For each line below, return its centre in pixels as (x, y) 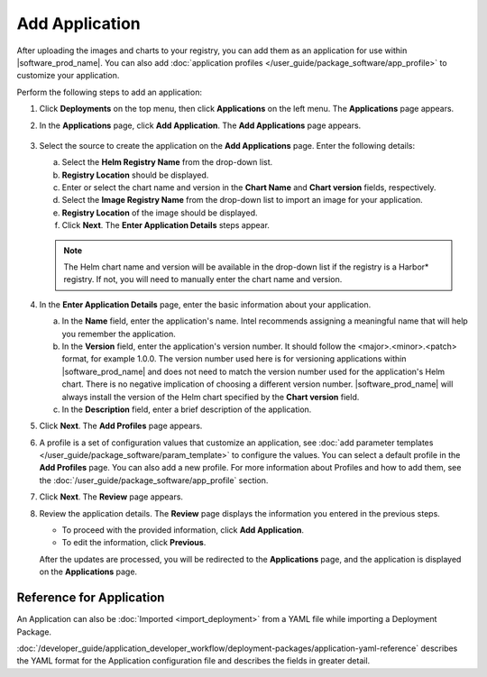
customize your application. (68, 76)
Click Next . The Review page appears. (111, 497)
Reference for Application (91, 598)
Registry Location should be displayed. (135, 175)
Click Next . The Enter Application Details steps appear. (166, 225)
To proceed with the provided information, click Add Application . (183, 530)
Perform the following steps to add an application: (110, 92)
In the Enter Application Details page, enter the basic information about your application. (205, 304)
